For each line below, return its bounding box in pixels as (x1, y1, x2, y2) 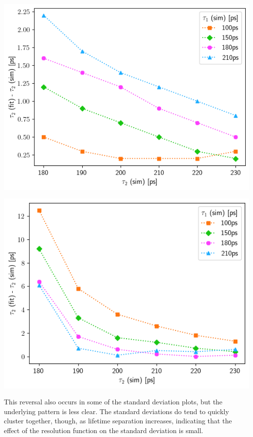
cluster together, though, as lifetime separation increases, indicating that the (4, 416, 232, 426)
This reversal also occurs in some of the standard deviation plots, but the (4, 397, 223, 407)
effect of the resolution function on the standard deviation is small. (4, 425, 203, 436)
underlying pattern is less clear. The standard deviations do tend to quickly (4, 406, 229, 416)
